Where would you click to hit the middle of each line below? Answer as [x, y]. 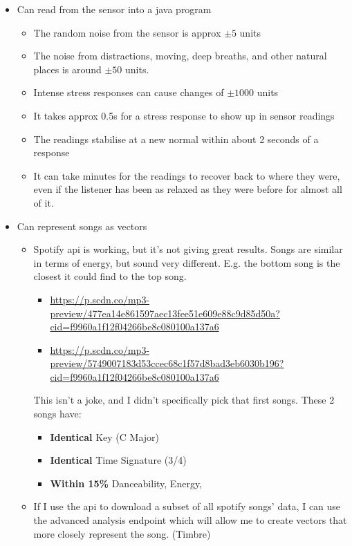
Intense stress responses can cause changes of [129, 92]
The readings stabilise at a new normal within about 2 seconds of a [176, 139]
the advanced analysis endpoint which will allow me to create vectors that [190, 520]
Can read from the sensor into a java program [114, 9]
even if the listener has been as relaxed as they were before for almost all [188, 189]
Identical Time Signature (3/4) [118, 460]
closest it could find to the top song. [110, 276]
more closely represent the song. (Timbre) [122, 533]
